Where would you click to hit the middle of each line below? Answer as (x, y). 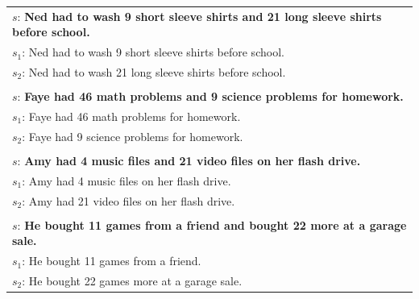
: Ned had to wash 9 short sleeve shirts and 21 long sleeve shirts (199, 16)
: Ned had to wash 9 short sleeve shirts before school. (153, 52)
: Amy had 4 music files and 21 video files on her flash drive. (189, 160)
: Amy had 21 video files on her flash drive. (129, 200)
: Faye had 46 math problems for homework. (131, 116)
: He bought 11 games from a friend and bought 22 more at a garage (212, 224)
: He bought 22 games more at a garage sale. (132, 280)
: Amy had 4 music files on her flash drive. (127, 180)
